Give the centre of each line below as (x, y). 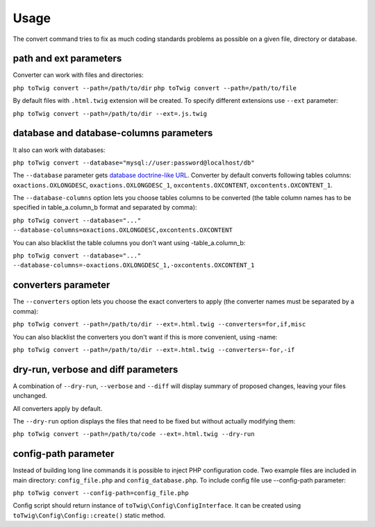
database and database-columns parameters (113, 133)
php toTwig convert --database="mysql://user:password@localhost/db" (134, 162)
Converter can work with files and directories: (78, 75)
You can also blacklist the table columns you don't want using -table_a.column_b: (129, 242)
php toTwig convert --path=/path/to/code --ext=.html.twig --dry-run (134, 434)
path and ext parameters (67, 59)
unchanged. (30, 396)
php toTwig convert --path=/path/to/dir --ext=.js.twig (110, 114)
